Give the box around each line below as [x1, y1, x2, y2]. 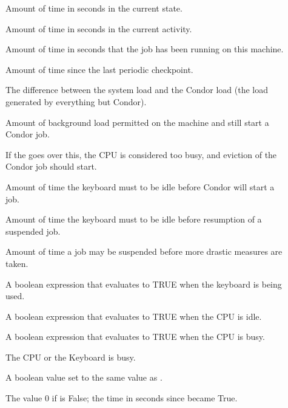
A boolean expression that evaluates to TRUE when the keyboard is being [5, 277, 282, 290]
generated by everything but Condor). [5, 95, 147, 108]
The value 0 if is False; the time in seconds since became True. [5, 392, 238, 404]
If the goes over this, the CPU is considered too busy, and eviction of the [5, 148, 277, 161]
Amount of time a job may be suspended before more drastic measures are [5, 245, 283, 258]
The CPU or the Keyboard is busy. [5, 350, 136, 363]
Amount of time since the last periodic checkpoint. [5, 63, 193, 75]
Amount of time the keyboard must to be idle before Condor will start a [5, 180, 275, 193]
